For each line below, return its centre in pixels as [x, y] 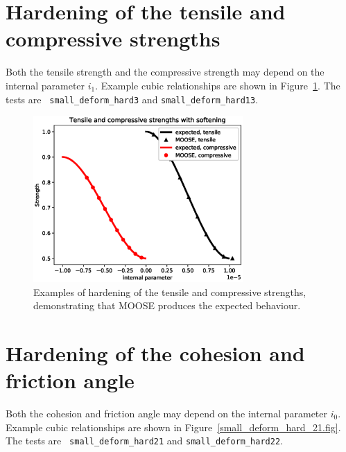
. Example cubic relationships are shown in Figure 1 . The [218, 85]
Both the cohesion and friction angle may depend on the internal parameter [167, 413]
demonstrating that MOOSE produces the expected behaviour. [167, 305]
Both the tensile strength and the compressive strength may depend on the [165, 72]
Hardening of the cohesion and [155, 353]
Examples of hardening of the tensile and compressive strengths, [170, 292]
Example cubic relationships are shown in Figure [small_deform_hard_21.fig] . [173, 427]
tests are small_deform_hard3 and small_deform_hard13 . [132, 99]
